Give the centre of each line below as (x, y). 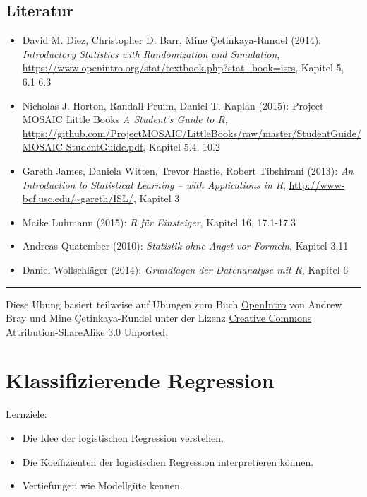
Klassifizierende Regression (140, 380)
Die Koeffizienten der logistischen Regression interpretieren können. (168, 461)
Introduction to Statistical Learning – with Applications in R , (154, 184)
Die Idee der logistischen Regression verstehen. (123, 438)
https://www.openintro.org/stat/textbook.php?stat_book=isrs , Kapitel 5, (183, 68)
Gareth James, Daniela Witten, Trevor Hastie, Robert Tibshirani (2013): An (188, 170)
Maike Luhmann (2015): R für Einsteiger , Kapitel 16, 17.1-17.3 (159, 222)
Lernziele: (26, 414)
